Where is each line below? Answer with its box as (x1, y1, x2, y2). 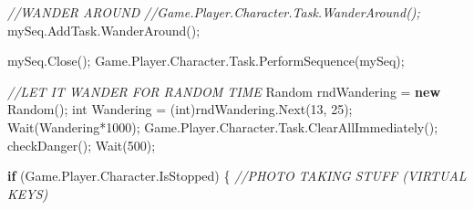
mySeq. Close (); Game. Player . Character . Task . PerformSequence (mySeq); (7, 51, 405, 70)
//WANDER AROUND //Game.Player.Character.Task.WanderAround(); (7, 3, 420, 21)
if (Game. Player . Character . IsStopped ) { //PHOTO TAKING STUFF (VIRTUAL (7, 166, 467, 185)
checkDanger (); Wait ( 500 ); (7, 135, 156, 154)
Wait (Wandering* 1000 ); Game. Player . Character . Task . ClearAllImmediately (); (7, 117, 438, 136)
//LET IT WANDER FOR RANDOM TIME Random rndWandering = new (7, 81, 441, 100)
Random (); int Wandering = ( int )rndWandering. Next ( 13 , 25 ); (7, 100, 353, 119)
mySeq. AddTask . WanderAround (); (7, 20, 201, 39)
